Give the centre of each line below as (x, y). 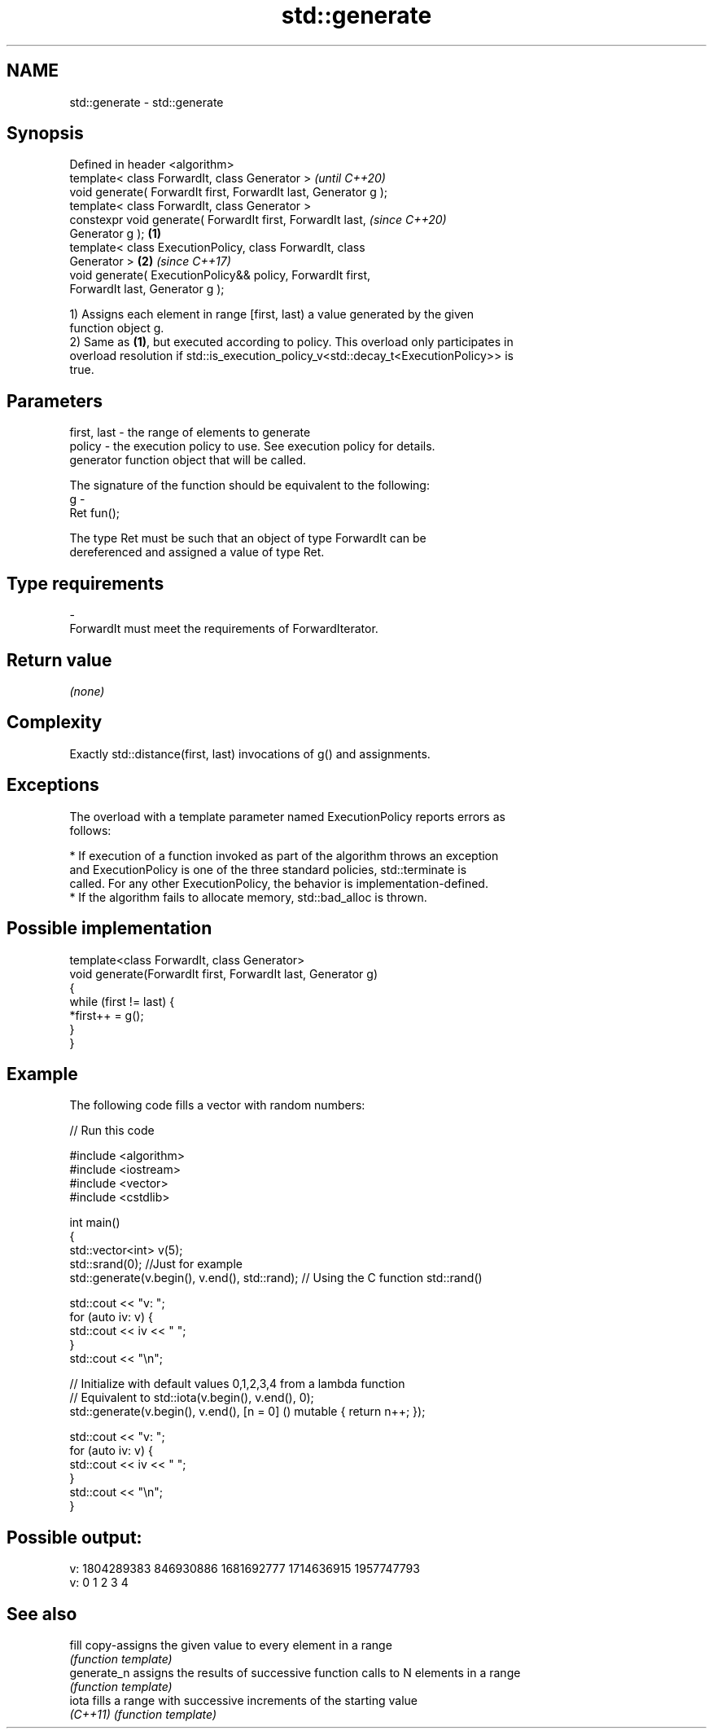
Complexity (55, 723)
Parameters (55, 401)
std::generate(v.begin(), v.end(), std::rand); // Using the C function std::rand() (276, 1278)
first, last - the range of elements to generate (190, 433)
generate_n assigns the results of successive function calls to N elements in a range (295, 1673)
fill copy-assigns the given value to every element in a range (231, 1645)
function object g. (117, 328)
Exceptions (53, 785)
